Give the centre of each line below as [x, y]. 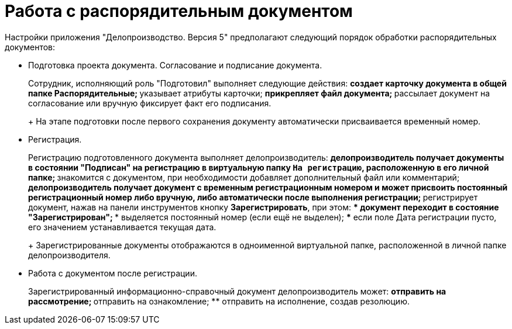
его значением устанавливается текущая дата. [122, 227]
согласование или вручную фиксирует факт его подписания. [150, 103]
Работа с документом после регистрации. [113, 273]
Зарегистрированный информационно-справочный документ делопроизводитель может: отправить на [237, 291]
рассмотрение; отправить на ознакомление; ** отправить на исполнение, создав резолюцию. [219, 301]
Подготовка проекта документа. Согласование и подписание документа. [175, 65]
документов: [30, 47]
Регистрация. [55, 139]
